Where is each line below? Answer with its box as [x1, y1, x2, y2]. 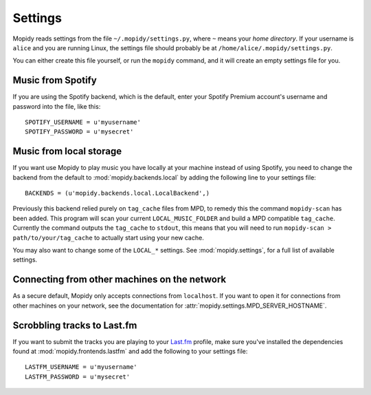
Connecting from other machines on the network [12, 274, 227, 286]
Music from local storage [12, 145, 122, 158]
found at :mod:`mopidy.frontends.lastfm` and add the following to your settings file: [12, 348, 248, 356]
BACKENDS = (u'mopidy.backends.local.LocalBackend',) [25, 189, 210, 197]
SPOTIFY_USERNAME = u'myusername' [25, 118, 141, 127]
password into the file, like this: [12, 102, 101, 110]
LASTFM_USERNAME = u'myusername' [25, 363, 137, 371]
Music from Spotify [12, 74, 98, 86]
